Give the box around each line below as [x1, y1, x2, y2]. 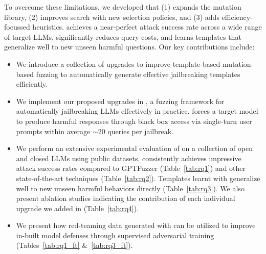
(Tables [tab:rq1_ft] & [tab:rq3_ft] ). [16, 240, 133, 250]
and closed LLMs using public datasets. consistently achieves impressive [16, 153, 241, 163]
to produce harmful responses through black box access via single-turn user [16, 115, 252, 126]
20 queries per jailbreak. [98, 125, 173, 136]
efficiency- [221, 11, 253, 22]
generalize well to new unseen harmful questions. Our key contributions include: [4, 41, 255, 52]
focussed [4, 21, 30, 32]
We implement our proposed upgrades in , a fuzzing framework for [16, 95, 225, 106]
